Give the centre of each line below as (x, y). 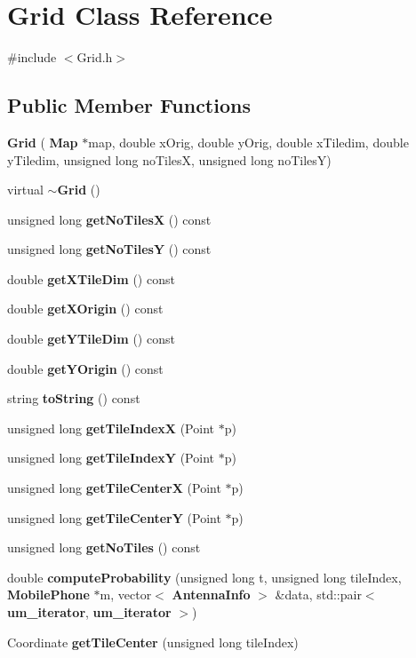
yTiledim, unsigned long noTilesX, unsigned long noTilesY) (169, 159)
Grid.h (95, 57)
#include (32, 57)
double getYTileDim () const (91, 339)
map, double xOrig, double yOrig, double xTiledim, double (248, 142)
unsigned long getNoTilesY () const (109, 249)
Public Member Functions (129, 105)
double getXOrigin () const (85, 309)
